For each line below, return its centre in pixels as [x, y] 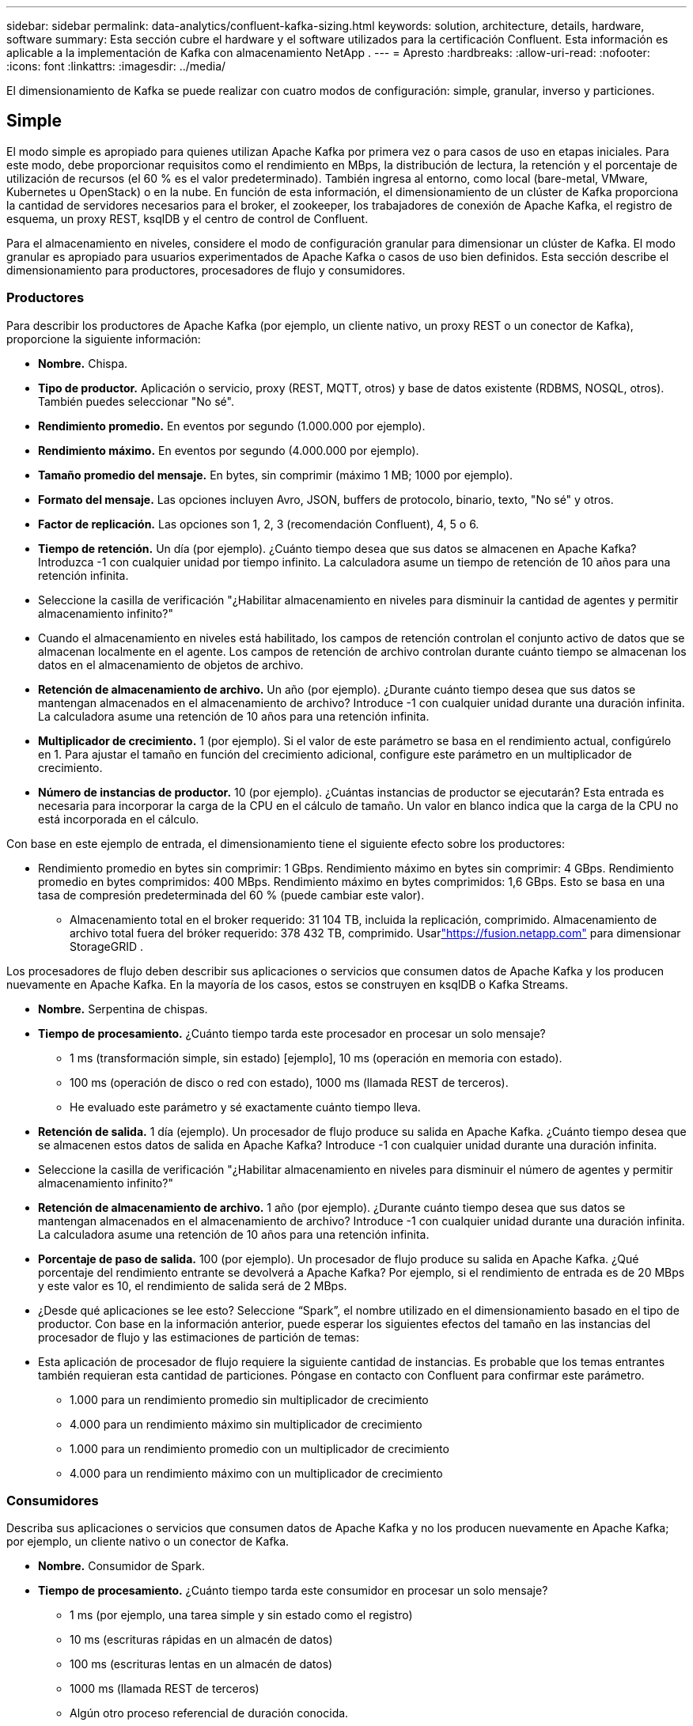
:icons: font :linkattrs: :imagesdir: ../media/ [116, 66]
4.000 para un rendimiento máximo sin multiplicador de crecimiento [246, 1424]
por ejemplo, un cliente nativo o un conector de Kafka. [148, 1542]
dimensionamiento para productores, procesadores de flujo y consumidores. [206, 270]
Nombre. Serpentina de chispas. [123, 1009]
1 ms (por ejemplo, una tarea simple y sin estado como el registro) [241, 1615]
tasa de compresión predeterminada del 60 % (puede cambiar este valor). [231, 895]
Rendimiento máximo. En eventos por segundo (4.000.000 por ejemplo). [229, 450]
